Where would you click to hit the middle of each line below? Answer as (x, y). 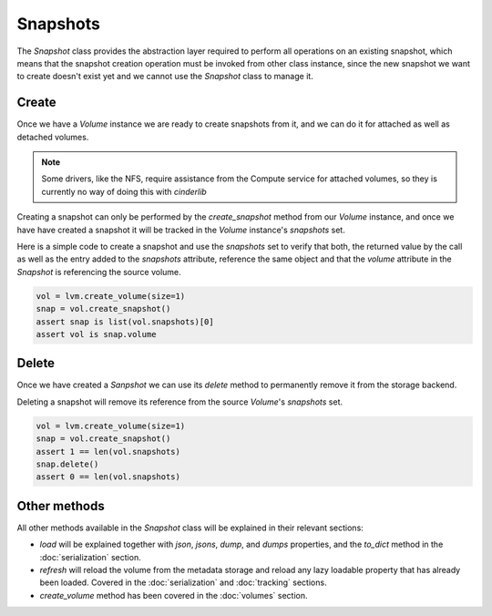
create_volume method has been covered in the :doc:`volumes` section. (174, 595)
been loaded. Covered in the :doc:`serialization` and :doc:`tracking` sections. (183, 582)
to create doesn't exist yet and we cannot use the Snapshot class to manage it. (165, 77)
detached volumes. (53, 137)
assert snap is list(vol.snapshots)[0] (125, 322)
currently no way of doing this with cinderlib (124, 191)
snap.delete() (67, 464)
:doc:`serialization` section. (90, 557)
